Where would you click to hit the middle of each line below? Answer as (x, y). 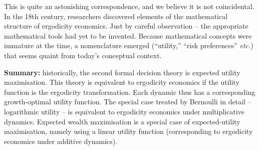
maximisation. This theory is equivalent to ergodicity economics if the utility (122, 82)
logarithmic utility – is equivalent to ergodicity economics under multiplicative (124, 111)
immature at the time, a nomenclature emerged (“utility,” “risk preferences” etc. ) (129, 45)
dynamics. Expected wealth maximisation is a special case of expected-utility (122, 121)
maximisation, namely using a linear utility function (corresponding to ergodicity (128, 131)
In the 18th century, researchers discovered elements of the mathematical (116, 16)
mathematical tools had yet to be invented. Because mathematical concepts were (128, 35)
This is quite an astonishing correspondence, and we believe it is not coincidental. (129, 6)
